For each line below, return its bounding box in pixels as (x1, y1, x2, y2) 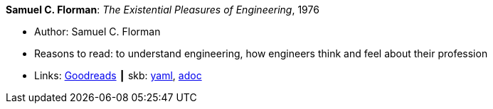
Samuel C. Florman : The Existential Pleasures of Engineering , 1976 (6, 4, 319, 16)
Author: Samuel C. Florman (34, 25, 161, 38)
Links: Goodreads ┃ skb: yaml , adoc (34, 69, 202, 81)
